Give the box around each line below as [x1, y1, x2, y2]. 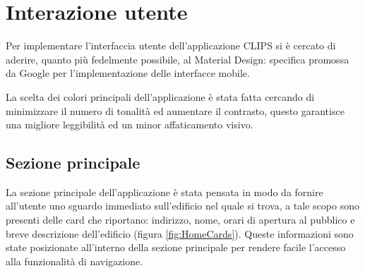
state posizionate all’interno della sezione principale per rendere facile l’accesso [6, 240, 346, 255]
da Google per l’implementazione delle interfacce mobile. [6, 66, 250, 80]
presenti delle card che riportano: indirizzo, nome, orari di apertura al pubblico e [6, 212, 355, 227]
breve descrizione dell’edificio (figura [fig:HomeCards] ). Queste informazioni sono [6, 226, 354, 241]
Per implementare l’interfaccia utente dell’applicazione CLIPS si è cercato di [6, 38, 336, 53]
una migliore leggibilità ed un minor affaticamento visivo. [6, 117, 253, 132]
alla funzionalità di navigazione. [6, 253, 143, 268]
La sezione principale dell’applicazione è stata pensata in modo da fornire [6, 184, 323, 199]
